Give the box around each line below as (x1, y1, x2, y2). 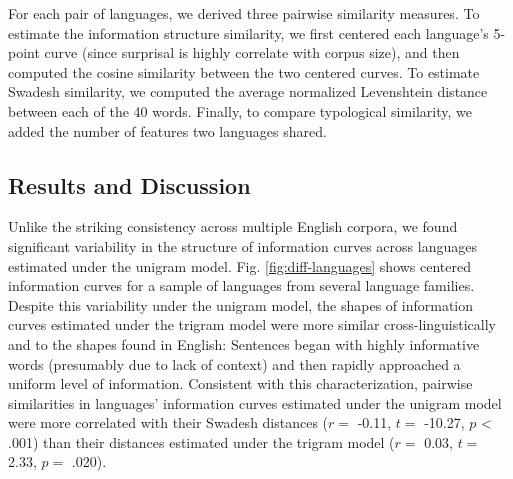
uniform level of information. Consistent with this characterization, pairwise (8, 373, 473, 394)
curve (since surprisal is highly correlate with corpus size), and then (44, 42, 460, 63)
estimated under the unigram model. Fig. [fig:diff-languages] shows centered (8, 255, 472, 276)
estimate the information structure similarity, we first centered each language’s (8, 22, 489, 43)
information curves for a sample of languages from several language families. (8, 275, 475, 296)
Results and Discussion (8, 169, 251, 200)
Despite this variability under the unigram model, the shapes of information (8, 294, 474, 315)
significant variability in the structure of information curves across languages (8, 235, 477, 256)
